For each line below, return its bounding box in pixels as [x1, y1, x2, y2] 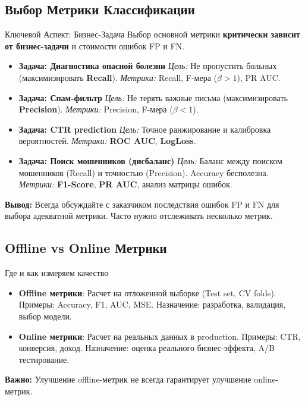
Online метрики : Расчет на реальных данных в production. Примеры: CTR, [18, 330, 301, 342]
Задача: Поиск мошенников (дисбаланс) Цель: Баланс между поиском [18, 154, 282, 167]
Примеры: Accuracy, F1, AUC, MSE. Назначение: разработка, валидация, [18, 298, 286, 311]
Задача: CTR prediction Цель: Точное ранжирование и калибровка [18, 123, 271, 135]
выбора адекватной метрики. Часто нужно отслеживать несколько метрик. [5, 209, 273, 222]
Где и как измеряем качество [5, 267, 109, 279]
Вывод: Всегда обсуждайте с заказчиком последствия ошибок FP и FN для [5, 198, 279, 210]
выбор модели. [18, 309, 72, 322]
